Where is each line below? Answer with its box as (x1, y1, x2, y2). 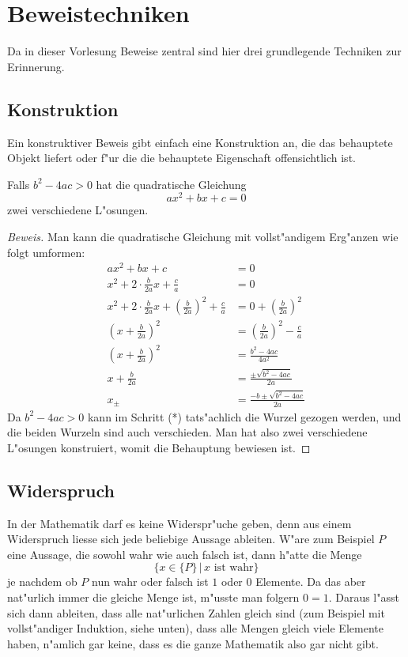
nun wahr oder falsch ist (91, 573, 209, 590)
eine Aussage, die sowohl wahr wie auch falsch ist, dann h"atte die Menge (7, 546, 362, 562)
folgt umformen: (7, 244, 85, 260)
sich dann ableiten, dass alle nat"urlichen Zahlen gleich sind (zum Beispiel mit (7, 604, 385, 621)
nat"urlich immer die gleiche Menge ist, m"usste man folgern (7, 589, 300, 605)
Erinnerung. (7, 58, 65, 74)
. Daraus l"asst (328, 589, 399, 605)
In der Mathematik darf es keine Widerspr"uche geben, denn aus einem (7, 515, 352, 531)
